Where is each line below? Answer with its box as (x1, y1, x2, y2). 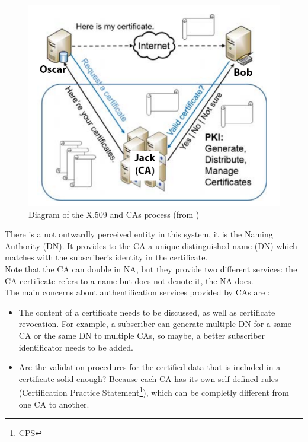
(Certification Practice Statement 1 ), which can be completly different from (18, 384, 289, 399)
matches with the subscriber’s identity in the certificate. (5, 251, 208, 263)
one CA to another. (18, 398, 89, 410)
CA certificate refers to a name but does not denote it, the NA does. (5, 274, 254, 287)
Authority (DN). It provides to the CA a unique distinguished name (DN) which (5, 239, 297, 252)
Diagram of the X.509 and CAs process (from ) (28, 208, 200, 220)
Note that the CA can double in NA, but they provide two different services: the (5, 263, 297, 275)
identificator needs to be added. (18, 341, 133, 353)
